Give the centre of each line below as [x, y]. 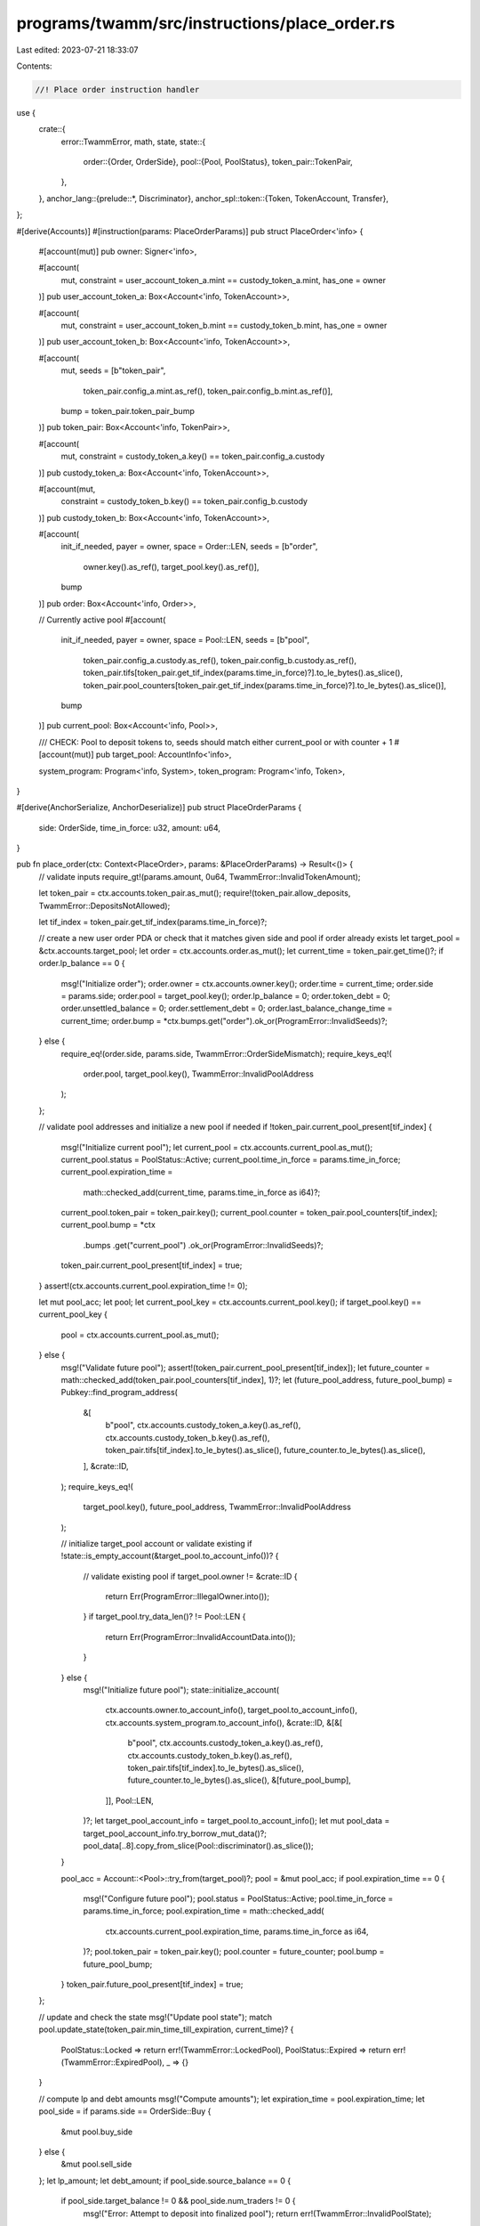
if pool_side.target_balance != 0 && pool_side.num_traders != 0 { [178, 2201]
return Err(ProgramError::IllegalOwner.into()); [188, 1596]
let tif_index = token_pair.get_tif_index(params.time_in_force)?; [153, 922]
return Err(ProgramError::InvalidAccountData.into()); [200, 1637]
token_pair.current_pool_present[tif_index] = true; [152, 1265]
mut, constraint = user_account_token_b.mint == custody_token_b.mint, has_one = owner [224, 325]
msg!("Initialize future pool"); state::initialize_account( [181, 1690]
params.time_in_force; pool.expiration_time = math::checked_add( [204, 1911]
